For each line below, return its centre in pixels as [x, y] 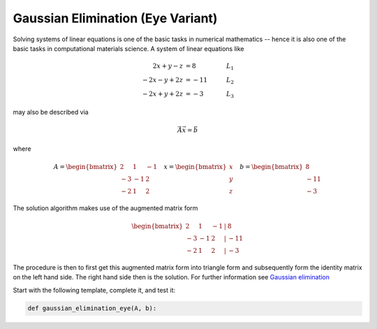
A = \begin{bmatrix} [86, 167]
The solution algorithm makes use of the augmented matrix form [105, 208]
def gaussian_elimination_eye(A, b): [92, 308]
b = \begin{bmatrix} [272, 167]
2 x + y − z [168, 66]
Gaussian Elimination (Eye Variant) [115, 18]
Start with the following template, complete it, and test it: [94, 290]
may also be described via [51, 112]
